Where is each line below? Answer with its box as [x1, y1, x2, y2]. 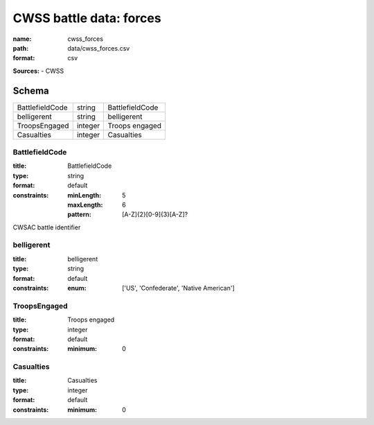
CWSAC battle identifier [12, 223, 81, 232]
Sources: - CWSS [12, 67, 64, 75]
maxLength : [67, 200, 103, 209]
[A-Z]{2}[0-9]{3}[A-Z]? [122, 210, 188, 218]
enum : [67, 284, 87, 293]
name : [12, 35, 32, 43]
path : [12, 44, 29, 52]
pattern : [67, 210, 91, 218]
